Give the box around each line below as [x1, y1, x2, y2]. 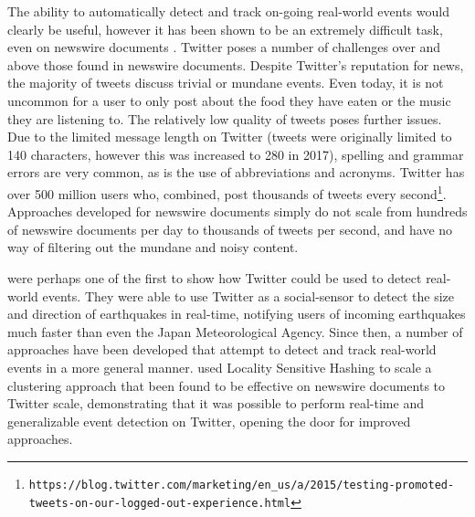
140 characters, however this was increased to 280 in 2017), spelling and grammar [7, 144, 464, 164]
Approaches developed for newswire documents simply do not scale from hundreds [7, 202, 468, 221]
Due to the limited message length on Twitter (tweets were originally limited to [7, 127, 452, 146]
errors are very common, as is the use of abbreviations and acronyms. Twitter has [7, 163, 465, 182]
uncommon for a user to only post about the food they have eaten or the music [7, 90, 451, 110]
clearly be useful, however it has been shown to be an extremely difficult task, [7, 19, 443, 38]
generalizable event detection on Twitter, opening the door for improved [7, 411, 411, 430]
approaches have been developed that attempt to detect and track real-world [7, 340, 437, 359]
